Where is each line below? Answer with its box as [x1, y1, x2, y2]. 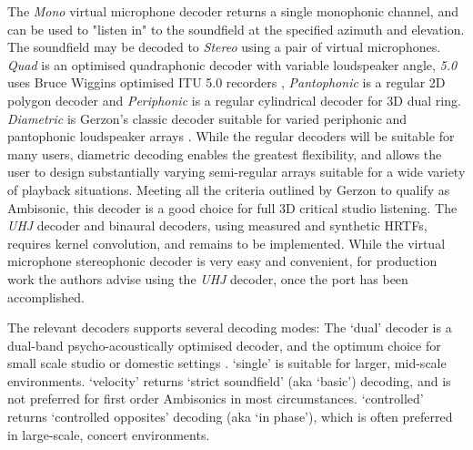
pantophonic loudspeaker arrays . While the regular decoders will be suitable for [7, 127, 455, 146]
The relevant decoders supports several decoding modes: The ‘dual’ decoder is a [7, 318, 452, 337]
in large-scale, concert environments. [7, 424, 210, 444]
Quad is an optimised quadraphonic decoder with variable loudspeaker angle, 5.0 [7, 55, 458, 74]
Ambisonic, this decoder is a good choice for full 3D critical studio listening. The [7, 198, 458, 217]
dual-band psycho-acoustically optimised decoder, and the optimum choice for [7, 335, 441, 354]
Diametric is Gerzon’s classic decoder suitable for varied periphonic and [7, 108, 408, 128]
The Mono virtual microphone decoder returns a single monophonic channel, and [7, 2, 458, 20]
